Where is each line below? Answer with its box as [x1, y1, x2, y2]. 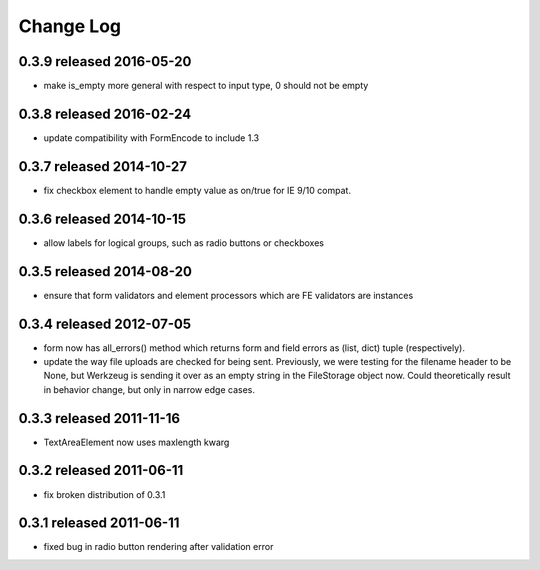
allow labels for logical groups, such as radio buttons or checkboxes [43, 236, 325, 249]
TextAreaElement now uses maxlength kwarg [43, 436, 230, 448]
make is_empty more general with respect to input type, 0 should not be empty [43, 80, 369, 92]
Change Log [18, 15, 122, 37]
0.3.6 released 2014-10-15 [18, 210, 187, 227]
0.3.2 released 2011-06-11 [18, 462, 184, 479]
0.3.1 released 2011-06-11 [18, 515, 180, 532]
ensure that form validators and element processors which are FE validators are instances [43, 289, 414, 301]
